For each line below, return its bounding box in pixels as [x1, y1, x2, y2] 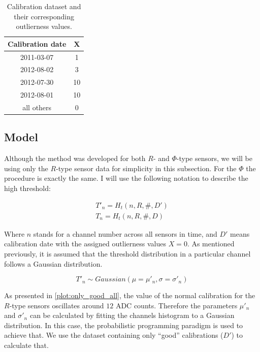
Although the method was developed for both [4, 153, 146, 164]
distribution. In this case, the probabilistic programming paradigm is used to [4, 319, 243, 330]
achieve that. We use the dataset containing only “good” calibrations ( [4, 330, 223, 340]
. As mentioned [187, 238, 235, 249]
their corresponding [14, 11, 75, 21]
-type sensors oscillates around [9, 300, 104, 310]
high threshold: [4, 183, 51, 194]
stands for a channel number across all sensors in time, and [33, 228, 217, 239]
